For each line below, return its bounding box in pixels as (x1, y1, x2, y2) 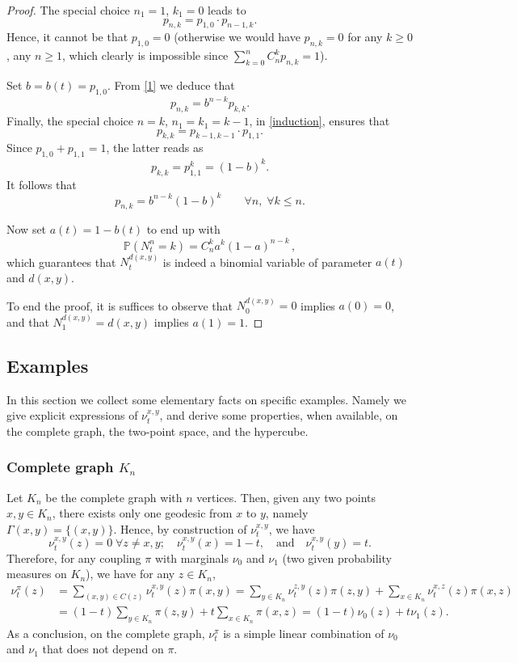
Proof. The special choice (6, 2, 130, 18)
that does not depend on (42, 640, 164, 657)
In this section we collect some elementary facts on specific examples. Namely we (6, 391, 407, 408)
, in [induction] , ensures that (249, 112, 390, 129)
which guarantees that (6, 253, 116, 270)
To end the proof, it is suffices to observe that (6, 297, 233, 314)
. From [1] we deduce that (107, 76, 235, 93)
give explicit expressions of (6, 407, 138, 424)
